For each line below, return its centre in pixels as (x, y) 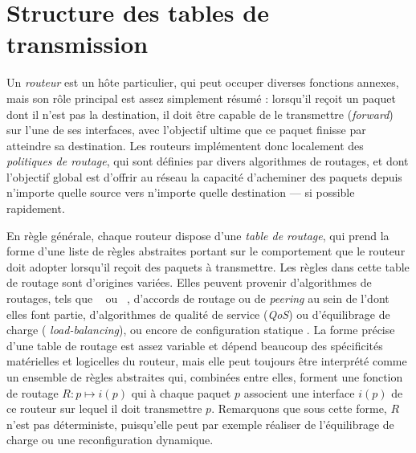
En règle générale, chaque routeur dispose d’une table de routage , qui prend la (198, 235)
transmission (77, 44)
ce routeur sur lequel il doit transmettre (104, 408)
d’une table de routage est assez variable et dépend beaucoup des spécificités (195, 345)
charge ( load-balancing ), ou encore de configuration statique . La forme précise (201, 330)
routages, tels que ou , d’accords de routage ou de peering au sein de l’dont (198, 298)
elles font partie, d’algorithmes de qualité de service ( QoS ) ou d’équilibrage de (198, 314)
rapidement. (36, 208)
